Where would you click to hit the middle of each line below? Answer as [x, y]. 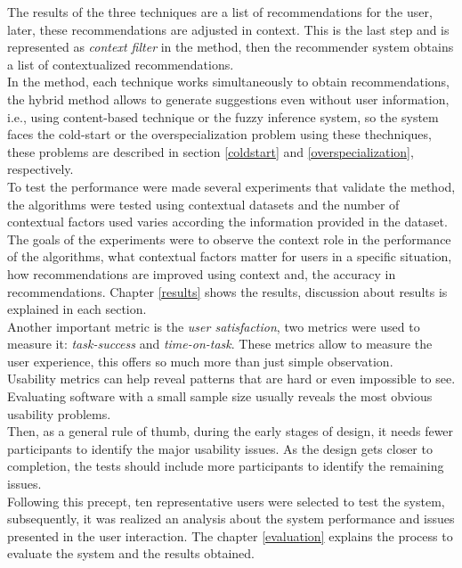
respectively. [41, 169]
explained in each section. [77, 309]
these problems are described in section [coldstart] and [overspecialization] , [211, 151]
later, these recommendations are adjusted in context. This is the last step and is [228, 29]
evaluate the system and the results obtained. [131, 553]
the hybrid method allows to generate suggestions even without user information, [228, 99]
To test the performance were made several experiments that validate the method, [231, 186]
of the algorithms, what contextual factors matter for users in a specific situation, [230, 256]
